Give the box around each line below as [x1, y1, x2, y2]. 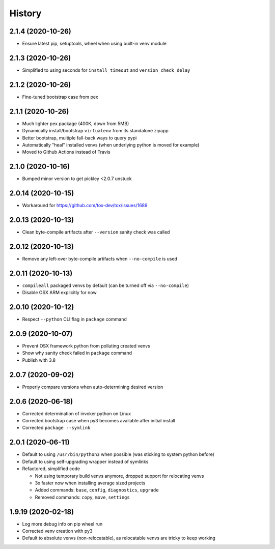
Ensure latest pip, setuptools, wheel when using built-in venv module [22, 41, 167, 47]
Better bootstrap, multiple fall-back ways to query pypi [22, 135, 137, 141]
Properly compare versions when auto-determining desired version [22, 384, 163, 390]
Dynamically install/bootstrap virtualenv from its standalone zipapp [22, 128, 169, 134]
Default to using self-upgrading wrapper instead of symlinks [22, 458, 149, 465]
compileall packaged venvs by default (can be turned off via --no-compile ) [22, 282, 189, 288]
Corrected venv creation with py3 [22, 528, 93, 534]
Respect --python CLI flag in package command [22, 316, 127, 323]
